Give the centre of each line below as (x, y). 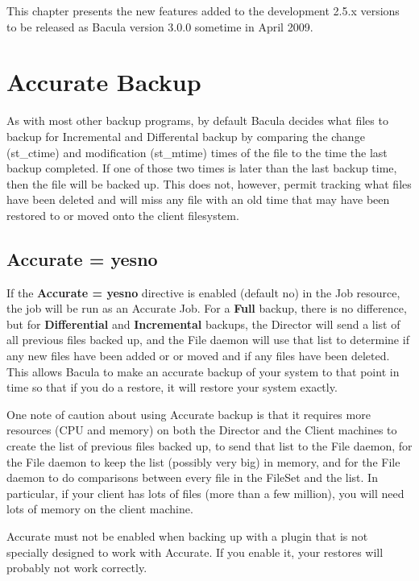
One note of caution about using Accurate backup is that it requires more (189, 414)
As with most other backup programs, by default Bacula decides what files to (197, 120)
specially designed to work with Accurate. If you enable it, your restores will (195, 552)
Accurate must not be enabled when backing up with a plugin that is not (187, 535)
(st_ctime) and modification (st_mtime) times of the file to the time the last (197, 152)
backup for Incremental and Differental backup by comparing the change (186, 136)
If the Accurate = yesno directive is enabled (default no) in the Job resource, (203, 292)
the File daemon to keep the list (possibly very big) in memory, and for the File (203, 461)
